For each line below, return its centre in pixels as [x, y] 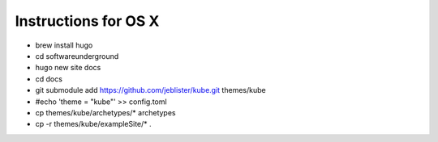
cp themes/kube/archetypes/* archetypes [105, 112]
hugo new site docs [68, 68]
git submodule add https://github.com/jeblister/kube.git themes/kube [151, 90]
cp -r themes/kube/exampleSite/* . [93, 124]
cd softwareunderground [77, 56]
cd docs [49, 79]
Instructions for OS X [87, 21]
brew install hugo [64, 45]
